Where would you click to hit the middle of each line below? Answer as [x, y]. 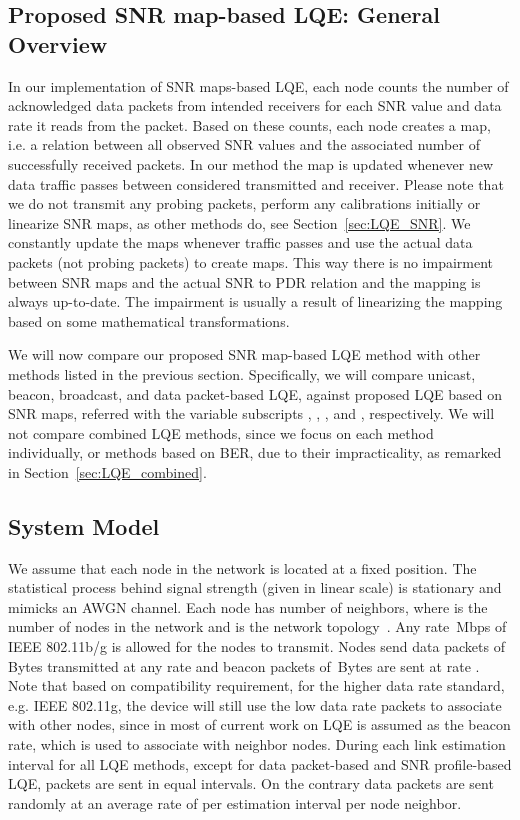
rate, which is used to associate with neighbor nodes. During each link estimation [257, 744]
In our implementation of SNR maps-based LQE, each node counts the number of [258, 85]
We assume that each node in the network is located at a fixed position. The [242, 567]
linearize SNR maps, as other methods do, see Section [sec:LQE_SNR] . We [239, 222]
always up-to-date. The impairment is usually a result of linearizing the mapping [255, 301]
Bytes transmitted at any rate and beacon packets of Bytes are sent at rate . [244, 665]
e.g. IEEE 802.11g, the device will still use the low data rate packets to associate [255, 704]
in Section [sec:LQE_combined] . [107, 471]
